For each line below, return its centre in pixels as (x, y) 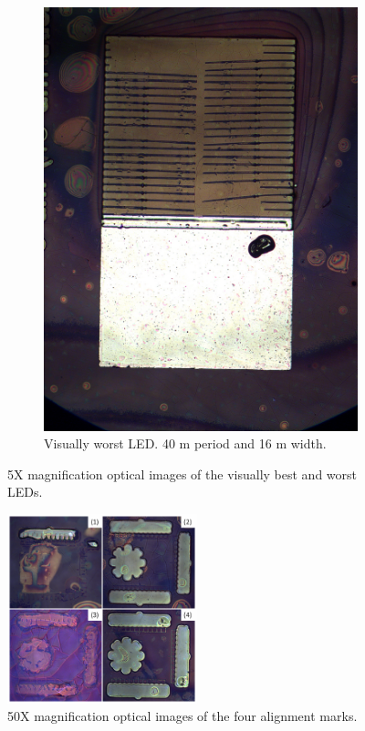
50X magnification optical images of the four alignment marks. (182, 716)
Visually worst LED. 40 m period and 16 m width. (185, 443)
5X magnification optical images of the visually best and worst (182, 474)
